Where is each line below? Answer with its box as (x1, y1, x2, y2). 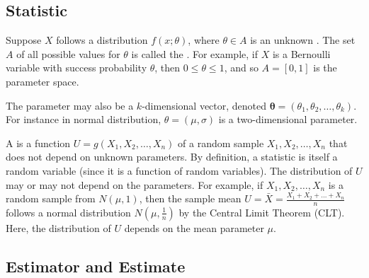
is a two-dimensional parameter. (218, 112, 358, 127)
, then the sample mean (139, 191, 242, 206)
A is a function (6, 135, 71, 150)
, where (188, 33, 220, 47)
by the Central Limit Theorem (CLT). (178, 204, 345, 219)
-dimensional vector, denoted (142, 98, 267, 112)
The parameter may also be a (6, 98, 134, 112)
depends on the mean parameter (124, 220, 264, 235)
